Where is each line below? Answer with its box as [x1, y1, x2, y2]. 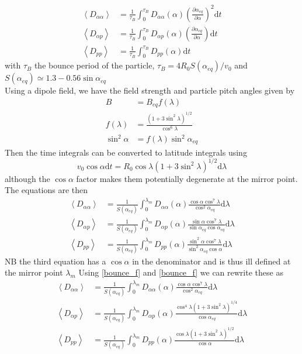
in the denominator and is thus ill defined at [132, 255, 291, 267]
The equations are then [5, 184, 88, 196]
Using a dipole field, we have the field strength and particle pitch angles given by [5, 84, 295, 97]
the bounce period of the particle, [34, 59, 155, 71]
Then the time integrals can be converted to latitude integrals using [5, 146, 247, 158]
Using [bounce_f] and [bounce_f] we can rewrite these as [78, 266, 283, 279]
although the [5, 172, 50, 184]
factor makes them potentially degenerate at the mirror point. [76, 172, 298, 184]
